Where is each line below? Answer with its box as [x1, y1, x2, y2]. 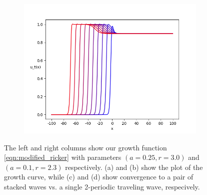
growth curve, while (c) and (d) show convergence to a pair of [4, 171, 193, 182]
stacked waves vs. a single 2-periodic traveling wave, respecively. [4, 181, 200, 191]
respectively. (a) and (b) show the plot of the [65, 161, 203, 172]
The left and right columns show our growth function [4, 142, 167, 152]
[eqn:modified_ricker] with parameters [4, 152, 121, 162]
